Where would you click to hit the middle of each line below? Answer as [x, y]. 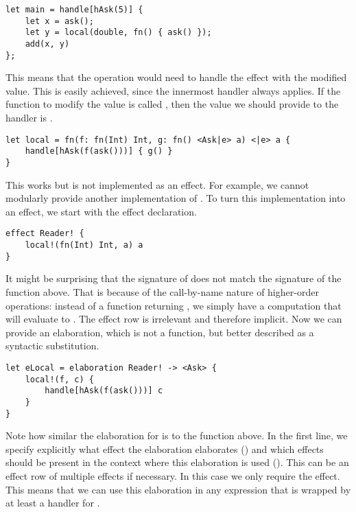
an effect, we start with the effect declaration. [101, 211]
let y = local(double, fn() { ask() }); [118, 33]
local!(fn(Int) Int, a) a [84, 245]
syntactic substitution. [52, 346]
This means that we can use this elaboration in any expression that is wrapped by [178, 489]
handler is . [29, 118]
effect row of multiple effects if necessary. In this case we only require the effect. [173, 476]
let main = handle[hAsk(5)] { [74, 10]
